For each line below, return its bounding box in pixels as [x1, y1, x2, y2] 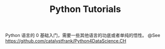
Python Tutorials [49, 3, 121, 15]
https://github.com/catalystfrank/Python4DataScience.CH [5, 38, 126, 44]
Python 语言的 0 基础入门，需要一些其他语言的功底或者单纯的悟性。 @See [5, 32, 160, 38]
